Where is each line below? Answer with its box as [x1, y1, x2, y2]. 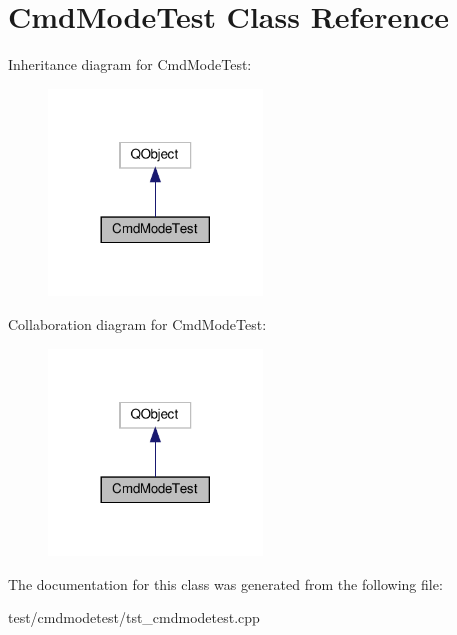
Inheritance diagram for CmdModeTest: [8, 54, 252, 75]
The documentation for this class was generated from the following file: [8, 573, 443, 594]
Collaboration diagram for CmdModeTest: [8, 313, 267, 334]
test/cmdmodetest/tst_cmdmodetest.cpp [8, 607, 260, 628]
